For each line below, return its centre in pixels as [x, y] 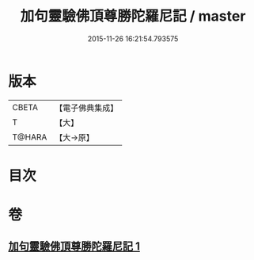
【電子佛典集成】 [87, 108]
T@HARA [30, 137]
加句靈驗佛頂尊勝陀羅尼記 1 [74, 247]
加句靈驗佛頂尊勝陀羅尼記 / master [133, 16]
